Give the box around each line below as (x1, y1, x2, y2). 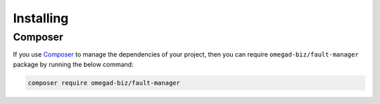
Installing (13, 10, 69, 26)
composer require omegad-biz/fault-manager (27, 79, 181, 87)
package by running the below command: (13, 60, 134, 68)
